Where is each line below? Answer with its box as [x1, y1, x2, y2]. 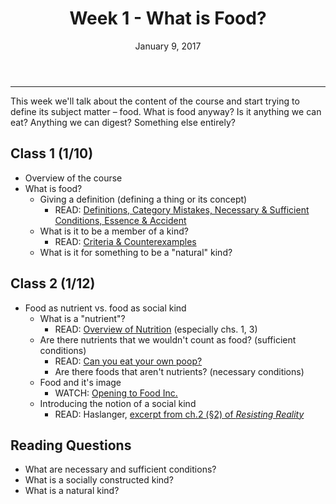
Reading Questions [10, 437, 132, 454]
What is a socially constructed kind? [24, 474, 174, 486]
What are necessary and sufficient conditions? [24, 463, 217, 476]
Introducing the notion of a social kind [39, 397, 197, 409]
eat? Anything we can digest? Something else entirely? [10, 116, 236, 128]
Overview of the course [24, 172, 123, 184]
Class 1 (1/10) [10, 145, 94, 162]
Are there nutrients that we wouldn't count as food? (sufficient [39, 333, 297, 346]
